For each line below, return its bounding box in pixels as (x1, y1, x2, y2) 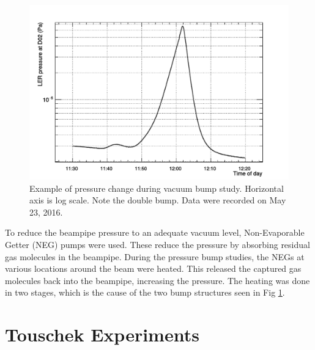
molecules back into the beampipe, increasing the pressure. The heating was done (5, 274, 310, 286)
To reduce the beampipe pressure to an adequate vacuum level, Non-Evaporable (5, 226, 305, 239)
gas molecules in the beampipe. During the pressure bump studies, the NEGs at (5, 250, 305, 263)
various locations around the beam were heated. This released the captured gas (5, 262, 302, 275)
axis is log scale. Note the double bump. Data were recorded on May (29, 194, 286, 206)
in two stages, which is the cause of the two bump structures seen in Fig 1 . (5, 286, 285, 299)
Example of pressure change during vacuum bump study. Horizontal (29, 181, 284, 194)
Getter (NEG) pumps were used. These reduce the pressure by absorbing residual (5, 238, 310, 251)
